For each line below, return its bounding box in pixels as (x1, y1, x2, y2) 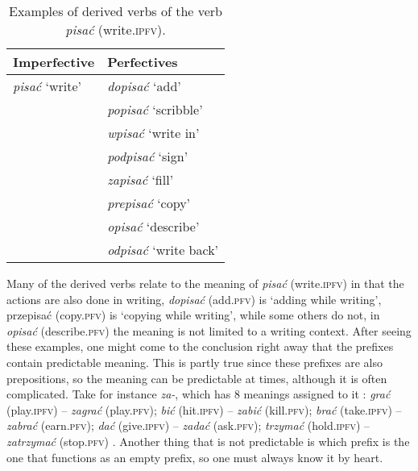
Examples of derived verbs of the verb (9, 2, 223, 20)
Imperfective (13, 52, 95, 71)
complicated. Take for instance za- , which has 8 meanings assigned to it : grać (6, 386, 391, 402)
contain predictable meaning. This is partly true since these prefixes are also (6, 353, 383, 370)
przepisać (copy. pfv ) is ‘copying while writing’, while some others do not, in (6, 306, 380, 323)
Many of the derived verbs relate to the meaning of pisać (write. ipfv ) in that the (6, 275, 404, 291)
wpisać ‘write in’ (107, 123, 200, 142)
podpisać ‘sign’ (107, 147, 188, 165)
